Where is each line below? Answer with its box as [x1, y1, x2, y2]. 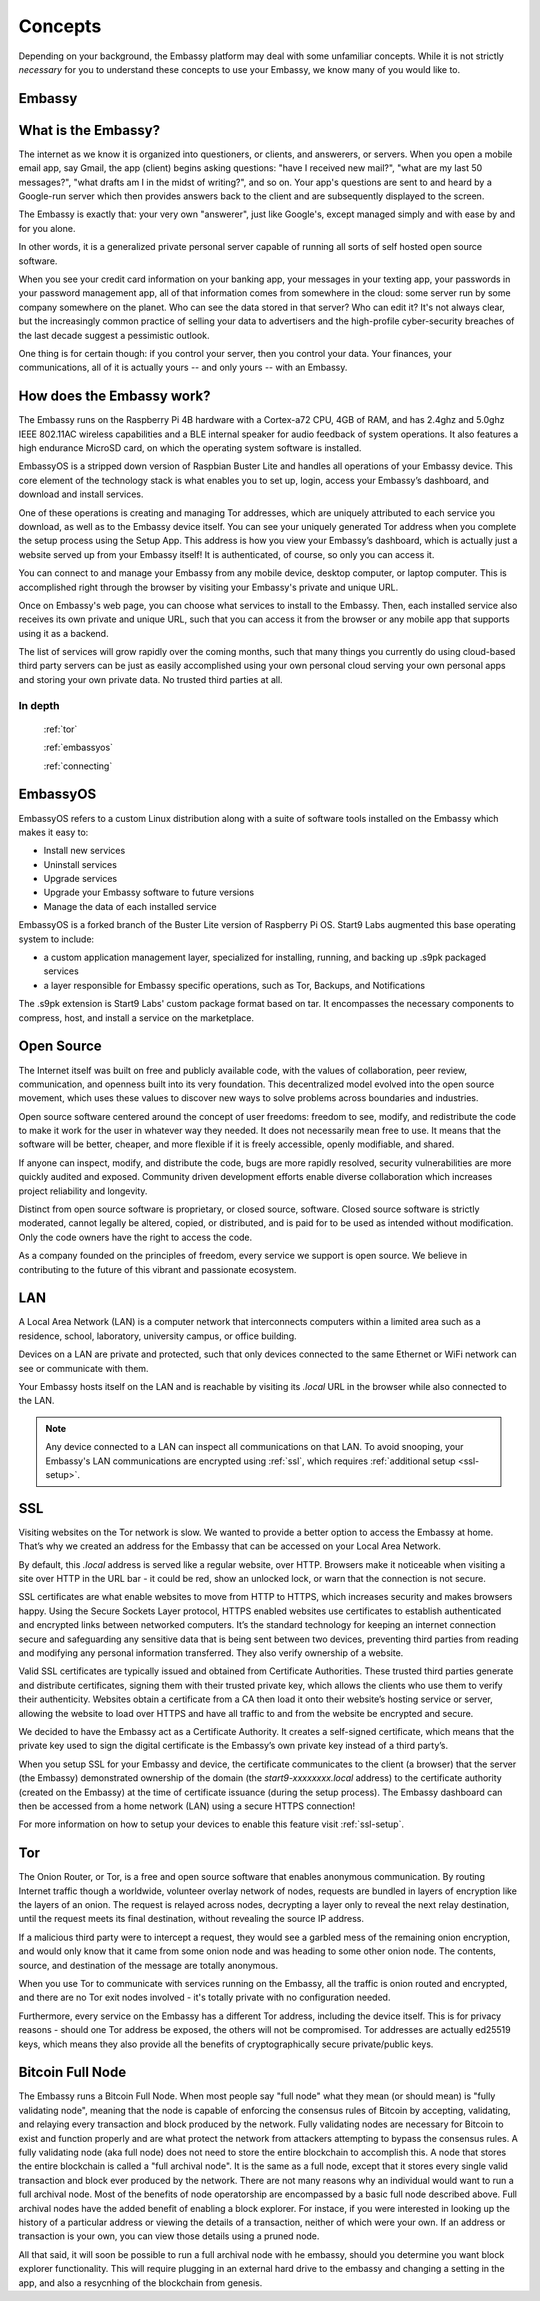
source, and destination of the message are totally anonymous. [18, 1959, 279, 1971]
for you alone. [18, 222, 76, 234]
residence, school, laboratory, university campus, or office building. [18, 1330, 297, 1342]
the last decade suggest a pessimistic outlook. [18, 329, 210, 341]
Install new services [43, 845, 126, 857]
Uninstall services [43, 858, 117, 870]
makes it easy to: [18, 826, 89, 838]
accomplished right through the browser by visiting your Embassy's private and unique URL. [18, 581, 399, 593]
